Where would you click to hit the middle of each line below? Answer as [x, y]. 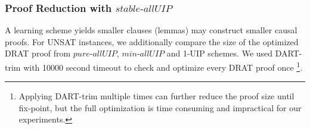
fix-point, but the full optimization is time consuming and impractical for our [160, 107]
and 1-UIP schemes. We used [220, 53]
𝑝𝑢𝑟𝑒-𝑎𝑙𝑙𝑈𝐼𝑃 [95, 54]
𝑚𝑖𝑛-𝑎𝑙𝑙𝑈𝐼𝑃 [143, 54]
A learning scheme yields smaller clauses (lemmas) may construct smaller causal [151, 30]
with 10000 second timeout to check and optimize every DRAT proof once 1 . [163, 66]
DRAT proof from [38, 53]
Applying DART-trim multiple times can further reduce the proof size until [156, 96]
